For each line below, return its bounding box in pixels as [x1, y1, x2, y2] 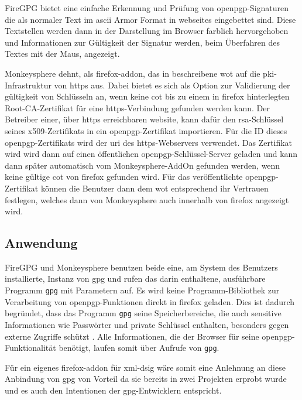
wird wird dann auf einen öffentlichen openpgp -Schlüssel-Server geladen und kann [5, 148, 298, 160]
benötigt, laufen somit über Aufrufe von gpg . [59, 341, 219, 354]
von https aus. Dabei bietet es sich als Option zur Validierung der [54, 78, 290, 91]
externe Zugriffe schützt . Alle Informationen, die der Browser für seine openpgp [5, 330, 293, 342]
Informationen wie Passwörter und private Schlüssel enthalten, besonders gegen [5, 318, 289, 330]
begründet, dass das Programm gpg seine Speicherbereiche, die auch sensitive [5, 307, 282, 319]
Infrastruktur [5, 78, 52, 91]
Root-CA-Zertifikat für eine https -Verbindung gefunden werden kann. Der [5, 101, 270, 114]
